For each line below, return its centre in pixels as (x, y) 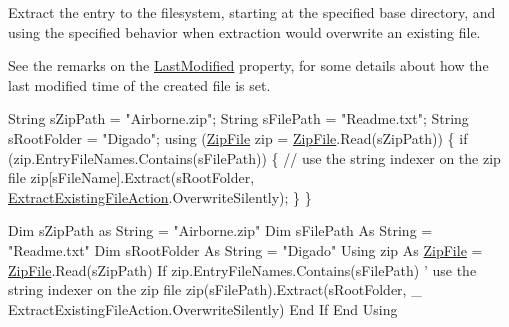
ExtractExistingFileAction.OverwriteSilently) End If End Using (203, 308)
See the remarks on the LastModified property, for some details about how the (248, 65)
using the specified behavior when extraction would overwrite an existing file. (244, 31)
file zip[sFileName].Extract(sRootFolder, (131, 177)
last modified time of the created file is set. (139, 84)
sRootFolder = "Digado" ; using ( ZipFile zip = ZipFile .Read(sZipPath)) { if (238, 137)
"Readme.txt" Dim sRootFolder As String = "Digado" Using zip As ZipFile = (245, 249)
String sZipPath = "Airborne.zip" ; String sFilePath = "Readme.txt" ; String (238, 118)
